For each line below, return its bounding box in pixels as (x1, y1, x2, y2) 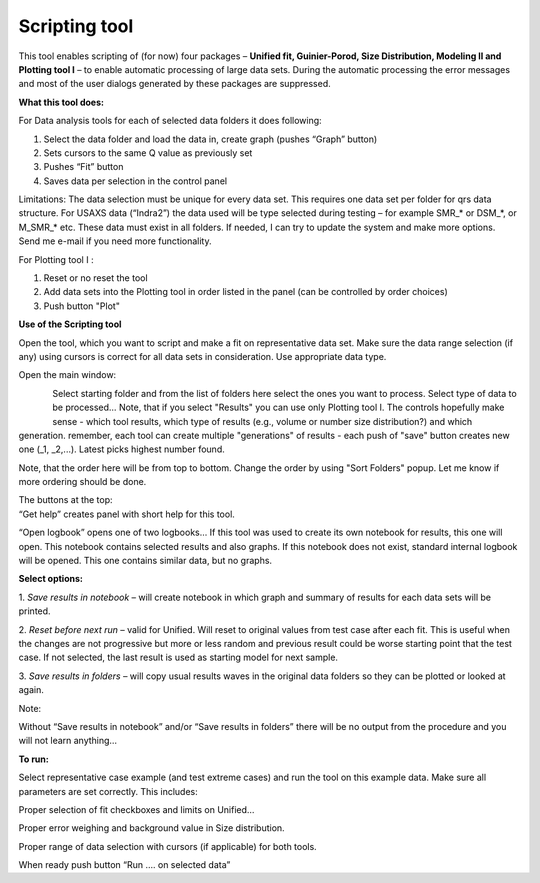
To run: (18, 753, 49, 765)
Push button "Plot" (43, 300, 120, 312)
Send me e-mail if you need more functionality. (18, 235, 212, 247)
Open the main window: (18, 369, 117, 381)
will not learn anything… (18, 735, 118, 747)
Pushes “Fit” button (43, 161, 124, 173)
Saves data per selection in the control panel (43, 175, 228, 187)
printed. (18, 605, 51, 617)
